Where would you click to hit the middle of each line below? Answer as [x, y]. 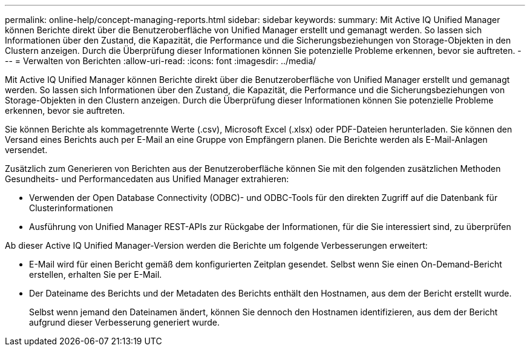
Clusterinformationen [71, 208]
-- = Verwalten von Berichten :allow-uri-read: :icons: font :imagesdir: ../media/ [161, 61]
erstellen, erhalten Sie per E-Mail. [96, 274]
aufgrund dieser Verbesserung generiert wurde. [125, 322]
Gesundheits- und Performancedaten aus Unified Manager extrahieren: [147, 179]
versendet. [26, 150]
